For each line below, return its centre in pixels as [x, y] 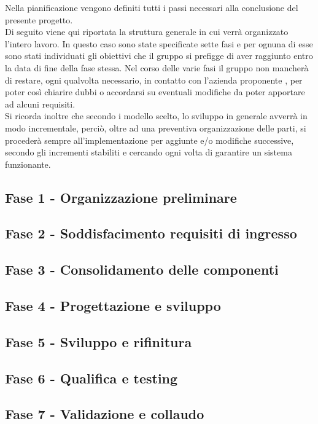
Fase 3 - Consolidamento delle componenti [142, 269]
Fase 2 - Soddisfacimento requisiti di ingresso [151, 233]
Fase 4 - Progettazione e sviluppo [113, 306]
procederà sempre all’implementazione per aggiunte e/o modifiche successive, [149, 140]
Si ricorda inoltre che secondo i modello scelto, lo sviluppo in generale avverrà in [156, 116]
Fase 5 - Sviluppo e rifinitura [99, 341]
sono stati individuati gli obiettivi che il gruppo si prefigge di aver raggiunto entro [159, 56]
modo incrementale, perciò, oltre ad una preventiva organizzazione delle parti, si [156, 128]
